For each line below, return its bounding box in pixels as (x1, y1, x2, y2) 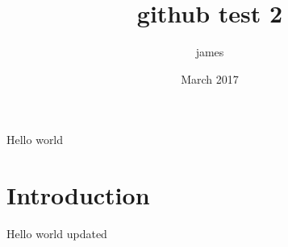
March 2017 (181, 70, 239, 87)
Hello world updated (6, 225, 107, 242)
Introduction (6, 179, 150, 212)
